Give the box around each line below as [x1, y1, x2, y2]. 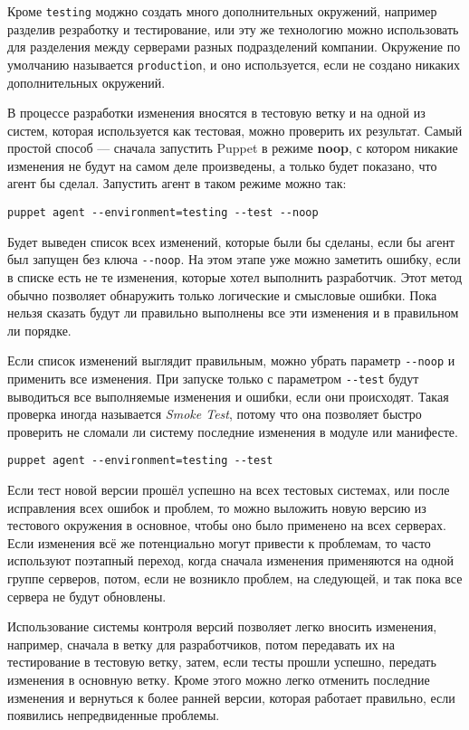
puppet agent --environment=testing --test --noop [7, 206, 319, 220]
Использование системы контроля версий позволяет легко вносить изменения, [7, 617, 437, 636]
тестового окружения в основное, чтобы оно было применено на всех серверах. [7, 516, 446, 535]
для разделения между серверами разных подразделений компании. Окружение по [7, 37, 461, 56]
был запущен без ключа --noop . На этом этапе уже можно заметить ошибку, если [7, 250, 461, 269]
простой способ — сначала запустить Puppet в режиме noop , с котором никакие [7, 138, 458, 157]
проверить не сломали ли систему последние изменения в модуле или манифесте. [7, 422, 458, 441]
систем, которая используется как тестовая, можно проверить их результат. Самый [7, 120, 463, 139]
